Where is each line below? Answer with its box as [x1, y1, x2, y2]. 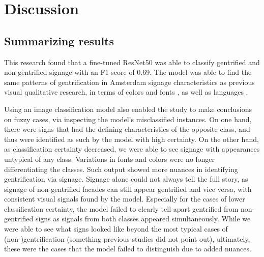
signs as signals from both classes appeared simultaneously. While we [35, 213, 251, 224]
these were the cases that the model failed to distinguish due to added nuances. [4, 243, 251, 254]
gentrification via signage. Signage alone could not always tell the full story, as [4, 174, 248, 184]
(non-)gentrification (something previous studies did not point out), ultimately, [4, 233, 250, 244]
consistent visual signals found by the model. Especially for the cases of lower [4, 193, 245, 204]
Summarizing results [4, 33, 114, 48]
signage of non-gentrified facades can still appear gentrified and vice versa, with [4, 183, 252, 194]
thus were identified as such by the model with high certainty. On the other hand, [4, 133, 259, 144]
